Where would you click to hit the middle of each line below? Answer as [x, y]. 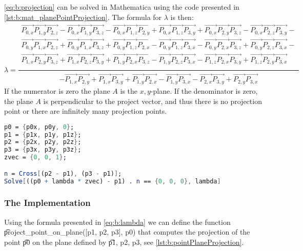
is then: [182, 17]
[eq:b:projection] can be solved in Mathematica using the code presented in [122, 7]
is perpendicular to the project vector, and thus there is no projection [153, 101]
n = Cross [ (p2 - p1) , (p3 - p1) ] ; [63, 173]
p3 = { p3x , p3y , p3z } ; [43, 150]
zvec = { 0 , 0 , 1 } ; [35, 158]
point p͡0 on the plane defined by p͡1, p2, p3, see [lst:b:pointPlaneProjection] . [124, 242]
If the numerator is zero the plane [57, 90]
